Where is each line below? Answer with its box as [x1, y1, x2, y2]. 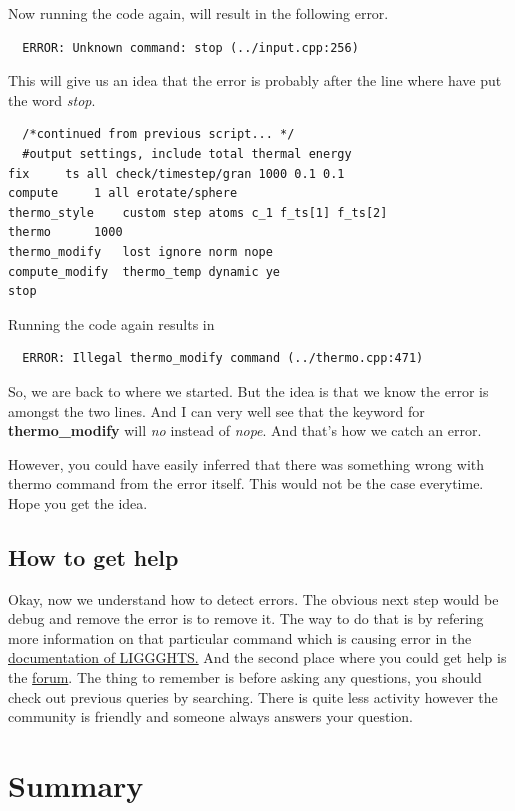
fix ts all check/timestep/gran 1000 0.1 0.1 [8, 166, 345, 181]
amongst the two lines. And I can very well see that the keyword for [8, 400, 425, 421]
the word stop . [8, 89, 96, 110]
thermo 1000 [8, 225, 123, 240]
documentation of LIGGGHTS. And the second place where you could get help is [8, 647, 507, 668]
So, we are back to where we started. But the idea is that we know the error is [8, 380, 489, 401]
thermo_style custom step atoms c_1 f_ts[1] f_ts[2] [8, 205, 388, 220]
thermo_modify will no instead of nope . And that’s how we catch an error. [8, 420, 482, 441]
